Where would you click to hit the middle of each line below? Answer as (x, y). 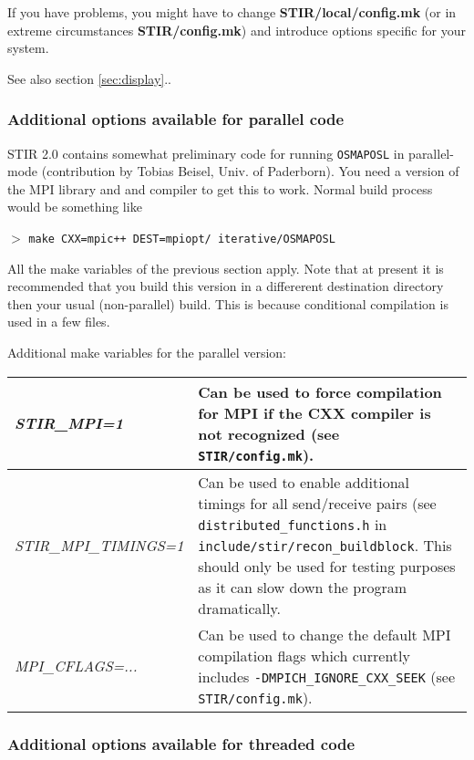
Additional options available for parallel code (176, 119)
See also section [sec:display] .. (89, 78)
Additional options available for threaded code (181, 743)
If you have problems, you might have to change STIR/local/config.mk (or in (232, 12)
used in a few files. (59, 322)
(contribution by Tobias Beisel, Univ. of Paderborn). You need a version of (250, 171)
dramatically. (240, 608)
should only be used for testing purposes (327, 566)
